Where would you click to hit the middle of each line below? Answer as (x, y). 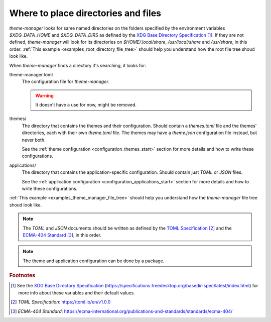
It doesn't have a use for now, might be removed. (86, 105)
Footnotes (22, 275)
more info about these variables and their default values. (77, 293)
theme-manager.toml (31, 74)
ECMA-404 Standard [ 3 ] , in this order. (62, 235)
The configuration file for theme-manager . (66, 82)
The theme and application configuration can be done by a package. (94, 261)
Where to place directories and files (85, 13)
